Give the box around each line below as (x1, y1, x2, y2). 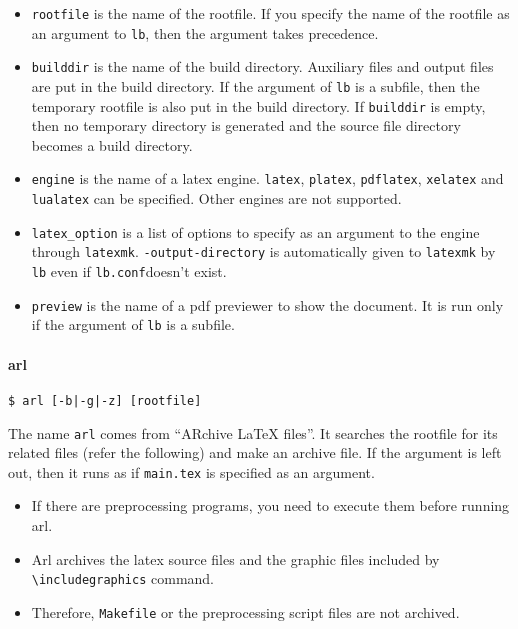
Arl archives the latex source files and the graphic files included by (31, 548, 440, 569)
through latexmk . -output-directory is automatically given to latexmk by (31, 241, 496, 262)
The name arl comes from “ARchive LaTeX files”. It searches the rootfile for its (8, 422, 498, 443)
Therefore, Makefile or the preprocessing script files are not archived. (31, 601, 460, 622)
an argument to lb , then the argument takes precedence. (31, 22, 379, 43)
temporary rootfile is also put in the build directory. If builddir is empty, (31, 95, 486, 116)
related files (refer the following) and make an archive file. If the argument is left (8, 442, 502, 463)
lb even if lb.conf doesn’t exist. (31, 261, 227, 282)
